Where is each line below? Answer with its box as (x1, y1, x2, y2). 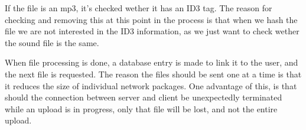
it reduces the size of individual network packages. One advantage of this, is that (5, 79, 297, 92)
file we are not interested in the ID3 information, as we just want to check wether (5, 25, 300, 37)
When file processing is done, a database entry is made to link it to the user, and (5, 56, 298, 69)
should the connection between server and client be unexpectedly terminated (5, 91, 282, 103)
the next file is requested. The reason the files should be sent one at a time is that (5, 67, 302, 80)
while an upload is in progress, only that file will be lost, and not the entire (5, 102, 278, 115)
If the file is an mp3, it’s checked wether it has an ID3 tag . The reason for (5, 2, 272, 14)
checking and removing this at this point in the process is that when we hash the (5, 13, 298, 25)
